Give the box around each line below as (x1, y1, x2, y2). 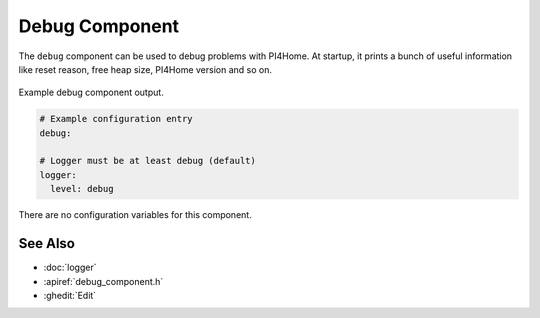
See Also (18, 235, 75, 252)
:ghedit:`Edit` (43, 289, 97, 301)
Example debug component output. (18, 86, 164, 99)
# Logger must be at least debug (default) (39, 155, 257, 167)
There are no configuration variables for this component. (18, 209, 252, 221)
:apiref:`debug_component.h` (43, 275, 164, 287)
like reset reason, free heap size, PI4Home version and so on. (18, 63, 272, 75)
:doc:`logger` (43, 261, 97, 274)
